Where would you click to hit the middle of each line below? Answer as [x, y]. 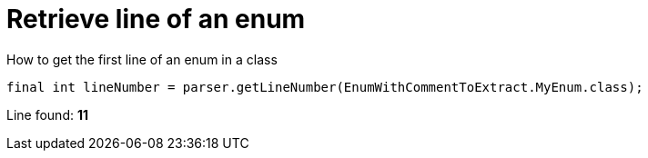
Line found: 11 [48, 114]
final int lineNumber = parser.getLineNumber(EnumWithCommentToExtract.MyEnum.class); [325, 87]
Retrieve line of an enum [156, 19]
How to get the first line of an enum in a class [142, 59]
